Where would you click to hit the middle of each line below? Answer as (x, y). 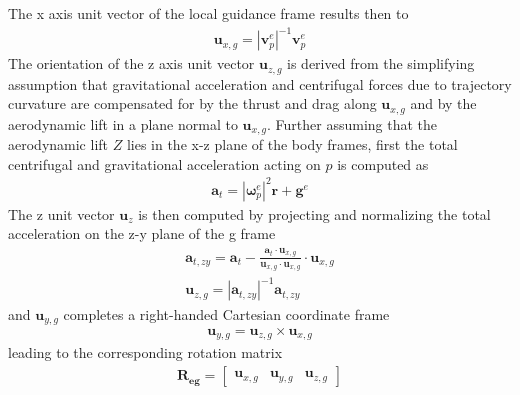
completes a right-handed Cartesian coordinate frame (226, 313)
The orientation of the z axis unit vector (131, 63)
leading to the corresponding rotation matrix (145, 352)
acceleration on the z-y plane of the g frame (142, 233)
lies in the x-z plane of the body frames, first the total (292, 144)
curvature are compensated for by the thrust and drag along (192, 103)
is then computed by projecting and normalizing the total (314, 213)
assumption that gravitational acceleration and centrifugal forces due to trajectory (260, 83)
